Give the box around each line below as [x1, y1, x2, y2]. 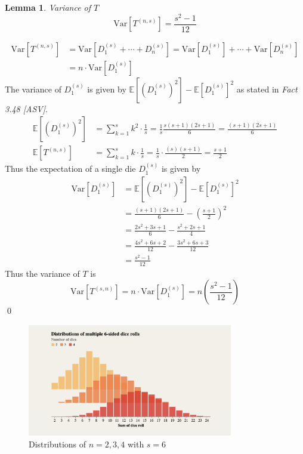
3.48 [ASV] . [5, 102, 48, 115]
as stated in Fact [236, 82, 298, 95]
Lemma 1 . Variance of [5, 1, 91, 13]
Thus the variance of [5, 267, 80, 279]
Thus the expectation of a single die [5, 162, 136, 175]
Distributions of [29, 437, 86, 450]
